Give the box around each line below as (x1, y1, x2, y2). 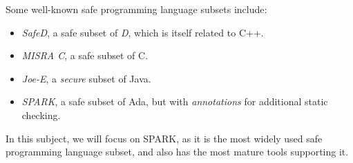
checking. (21, 107, 61, 122)
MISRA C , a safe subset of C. (21, 48, 149, 63)
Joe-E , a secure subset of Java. (21, 71, 151, 85)
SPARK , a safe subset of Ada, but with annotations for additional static (21, 94, 328, 109)
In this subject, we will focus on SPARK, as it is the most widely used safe (6, 131, 323, 145)
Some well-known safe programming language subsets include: (6, 2, 267, 16)
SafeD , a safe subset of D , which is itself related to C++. (21, 25, 264, 39)
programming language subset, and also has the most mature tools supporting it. (6, 144, 349, 159)
